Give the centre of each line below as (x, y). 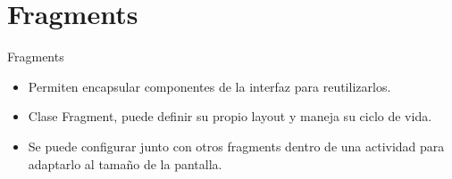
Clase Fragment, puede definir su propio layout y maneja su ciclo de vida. (230, 116)
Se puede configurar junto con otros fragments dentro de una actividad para (236, 146)
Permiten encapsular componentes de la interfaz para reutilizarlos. (209, 86)
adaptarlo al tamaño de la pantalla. (125, 163)
